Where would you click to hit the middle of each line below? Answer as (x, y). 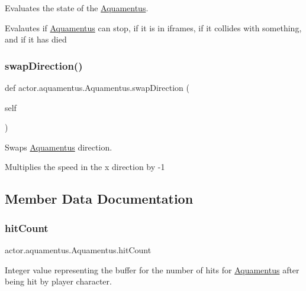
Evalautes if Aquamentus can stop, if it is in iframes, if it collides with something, (153, 27)
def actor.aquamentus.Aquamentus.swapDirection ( (97, 87)
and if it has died (36, 39)
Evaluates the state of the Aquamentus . (77, 8)
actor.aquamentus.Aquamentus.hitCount (78, 249)
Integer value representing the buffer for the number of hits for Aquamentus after (152, 269)
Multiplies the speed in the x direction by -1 (85, 167)
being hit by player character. (58, 281)
